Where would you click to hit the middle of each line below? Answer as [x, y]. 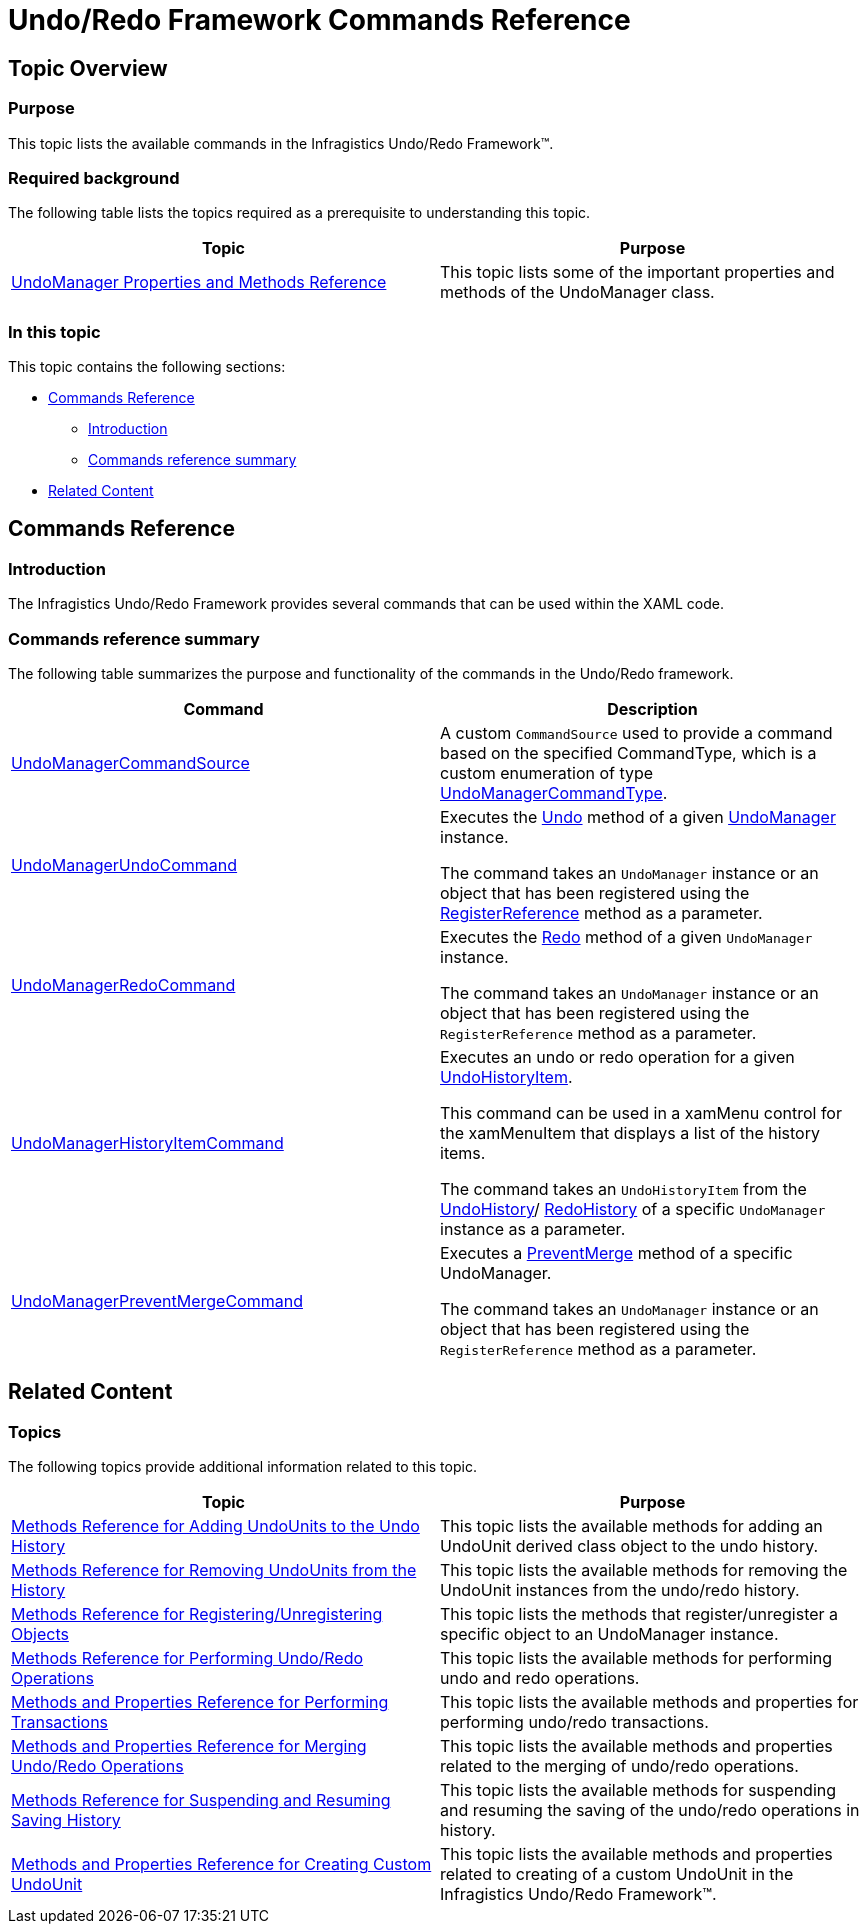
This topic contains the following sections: [147, 367]
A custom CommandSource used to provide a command [636, 733]
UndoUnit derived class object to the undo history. [629, 1546]
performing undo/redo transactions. [574, 1722]
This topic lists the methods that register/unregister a [639, 1614]
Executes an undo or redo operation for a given [617, 1057]
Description [652, 709]
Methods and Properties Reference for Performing [200, 1702]
